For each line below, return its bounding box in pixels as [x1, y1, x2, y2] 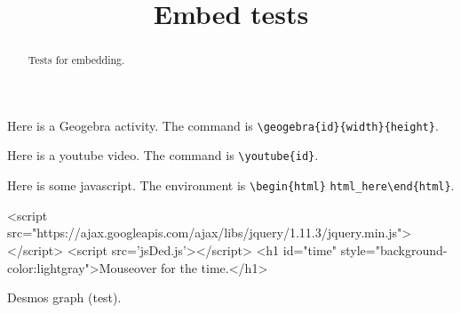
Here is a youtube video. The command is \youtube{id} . [7, 146, 319, 165]
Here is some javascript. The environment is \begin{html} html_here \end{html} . [7, 176, 455, 195]
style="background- [340, 240, 448, 259]
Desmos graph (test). [7, 288, 122, 307]
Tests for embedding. [28, 52, 125, 68]
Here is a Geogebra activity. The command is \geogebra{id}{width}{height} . [7, 116, 439, 134]
